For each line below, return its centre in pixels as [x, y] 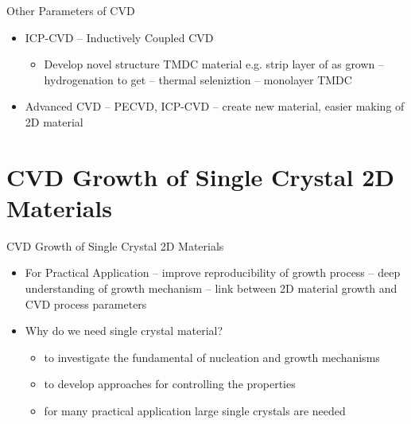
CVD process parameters [86, 303]
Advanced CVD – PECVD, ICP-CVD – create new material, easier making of [215, 106]
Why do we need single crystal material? [124, 331]
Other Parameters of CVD [71, 10]
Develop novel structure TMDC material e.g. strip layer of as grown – [214, 64]
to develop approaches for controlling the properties [170, 384]
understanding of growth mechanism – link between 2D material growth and [211, 288]
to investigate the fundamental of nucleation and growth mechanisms [212, 357]
